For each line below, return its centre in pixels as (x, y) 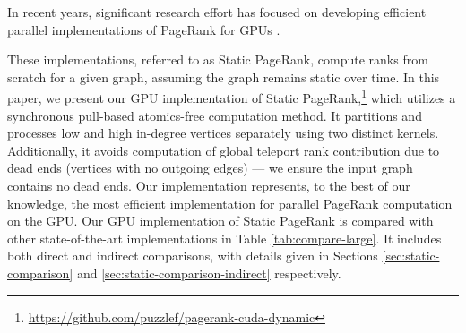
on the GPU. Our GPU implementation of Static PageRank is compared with (220, 221)
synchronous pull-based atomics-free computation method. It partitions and (215, 115)
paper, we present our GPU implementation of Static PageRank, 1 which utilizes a (232, 97)
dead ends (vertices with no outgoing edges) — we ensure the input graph (210, 168)
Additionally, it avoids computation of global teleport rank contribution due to (224, 150)
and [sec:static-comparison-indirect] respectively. (209, 273)
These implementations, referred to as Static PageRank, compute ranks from (218, 60)
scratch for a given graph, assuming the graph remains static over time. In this (224, 77)
